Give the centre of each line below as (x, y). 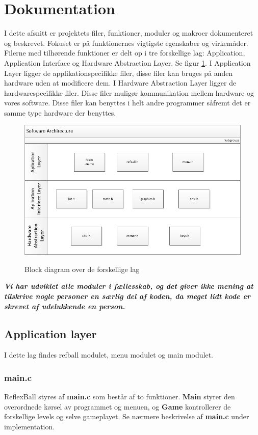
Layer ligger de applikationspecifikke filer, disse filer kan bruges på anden (119, 73)
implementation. (30, 426)
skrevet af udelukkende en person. (65, 306)
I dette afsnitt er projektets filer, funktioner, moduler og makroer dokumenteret (129, 33)
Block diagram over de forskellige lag (82, 269)
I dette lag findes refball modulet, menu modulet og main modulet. (109, 355)
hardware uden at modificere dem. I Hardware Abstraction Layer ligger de (120, 83)
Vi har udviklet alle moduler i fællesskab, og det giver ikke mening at (129, 286)
